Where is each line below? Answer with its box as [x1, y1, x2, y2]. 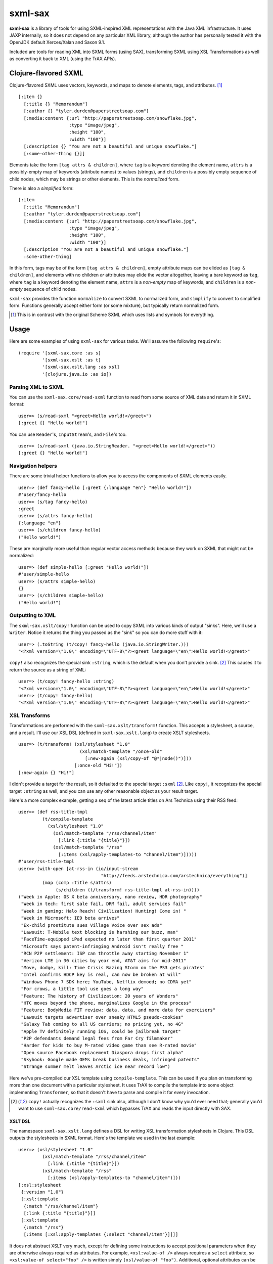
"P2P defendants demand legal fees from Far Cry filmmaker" [21, 1035, 173, 1041]
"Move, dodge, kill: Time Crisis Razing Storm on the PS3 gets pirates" [21, 965, 205, 970]
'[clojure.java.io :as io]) [42, 371, 112, 377]
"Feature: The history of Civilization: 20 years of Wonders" [21, 993, 178, 999]
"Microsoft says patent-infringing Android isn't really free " [21, 943, 184, 949]
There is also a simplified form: [9, 185, 74, 192]
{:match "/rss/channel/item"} [23, 1203, 99, 1209]
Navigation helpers [9, 463, 58, 470]
